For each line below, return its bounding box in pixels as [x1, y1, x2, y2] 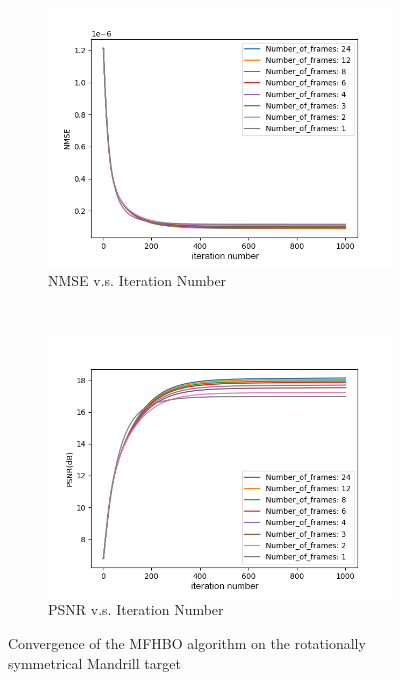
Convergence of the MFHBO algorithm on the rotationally [8, 632, 366, 653]
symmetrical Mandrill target [8, 652, 181, 673]
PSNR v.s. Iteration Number [48, 599, 224, 620]
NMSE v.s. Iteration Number [48, 269, 227, 290]
